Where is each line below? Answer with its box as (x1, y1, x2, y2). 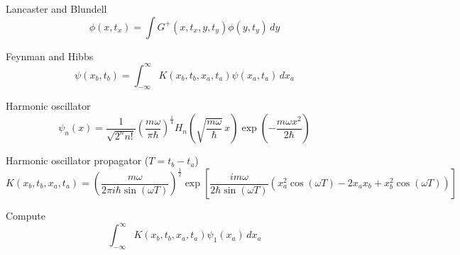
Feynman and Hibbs (6, 48, 94, 63)
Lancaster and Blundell (6, 1, 107, 16)
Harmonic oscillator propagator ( (6, 153, 149, 168)
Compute (6, 208, 45, 223)
